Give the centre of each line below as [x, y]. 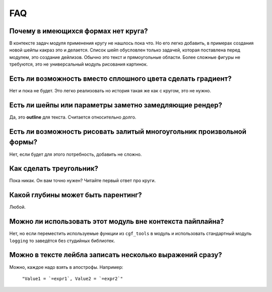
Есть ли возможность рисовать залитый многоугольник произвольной [128, 131]
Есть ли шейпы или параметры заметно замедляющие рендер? [116, 105]
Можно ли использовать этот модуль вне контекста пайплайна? [117, 222]
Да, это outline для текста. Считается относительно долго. [73, 117]
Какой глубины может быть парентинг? [76, 195]
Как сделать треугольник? [54, 169]
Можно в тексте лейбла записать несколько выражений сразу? [116, 255]
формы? [23, 142]
